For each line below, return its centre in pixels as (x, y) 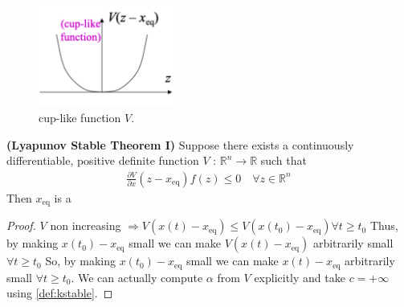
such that (284, 160)
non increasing (86, 225)
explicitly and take (300, 277)
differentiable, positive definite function (103, 160)
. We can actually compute (137, 277)
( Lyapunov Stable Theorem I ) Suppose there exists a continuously (180, 144)
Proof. (21, 225)
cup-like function (80, 118)
